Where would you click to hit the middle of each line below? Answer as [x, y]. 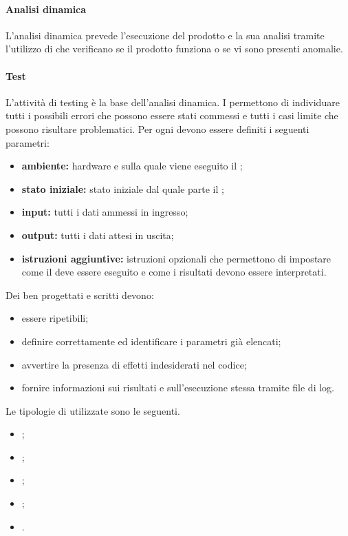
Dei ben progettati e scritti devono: [80, 295]
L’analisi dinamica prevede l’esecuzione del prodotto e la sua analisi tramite [165, 35]
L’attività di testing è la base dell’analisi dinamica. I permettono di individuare [173, 102]
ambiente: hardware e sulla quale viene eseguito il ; [132, 166]
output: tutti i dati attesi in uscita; [98, 235]
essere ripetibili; [55, 318]
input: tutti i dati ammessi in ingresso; [105, 212]
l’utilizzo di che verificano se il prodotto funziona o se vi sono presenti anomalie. [174, 49]
